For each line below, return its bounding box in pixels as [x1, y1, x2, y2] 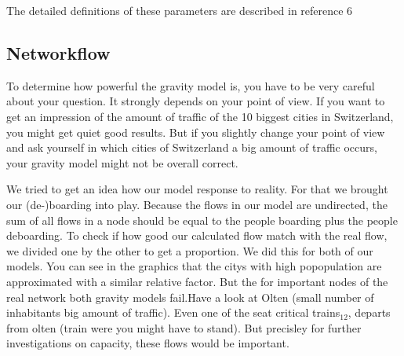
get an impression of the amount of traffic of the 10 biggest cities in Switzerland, [6, 108, 394, 124]
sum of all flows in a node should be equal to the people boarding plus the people [6, 211, 398, 228]
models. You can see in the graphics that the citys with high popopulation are [6, 258, 382, 274]
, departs [348, 304, 391, 321]
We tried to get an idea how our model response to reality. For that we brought [6, 181, 388, 197]
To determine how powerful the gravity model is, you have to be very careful [6, 77, 375, 94]
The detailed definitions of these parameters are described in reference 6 [6, 2, 353, 18]
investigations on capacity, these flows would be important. [6, 335, 289, 351]
